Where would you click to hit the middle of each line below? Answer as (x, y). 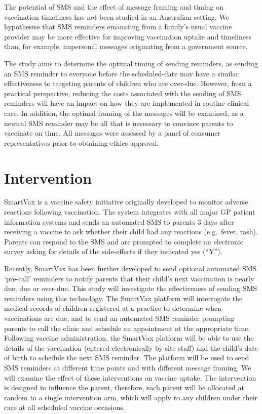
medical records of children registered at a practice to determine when (113, 308)
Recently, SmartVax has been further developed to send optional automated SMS (130, 268)
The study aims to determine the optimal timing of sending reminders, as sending (131, 63)
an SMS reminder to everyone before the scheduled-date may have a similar (121, 73)
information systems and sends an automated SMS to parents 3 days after (119, 221)
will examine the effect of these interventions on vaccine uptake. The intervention (130, 377)
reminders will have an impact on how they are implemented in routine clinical (127, 103)
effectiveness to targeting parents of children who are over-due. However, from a (128, 83)
